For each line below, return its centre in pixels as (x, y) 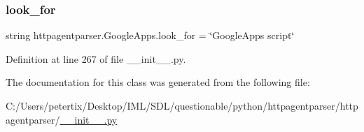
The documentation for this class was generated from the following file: (158, 82)
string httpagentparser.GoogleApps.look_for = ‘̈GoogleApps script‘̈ (150, 35)
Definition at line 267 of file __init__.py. (96, 58)
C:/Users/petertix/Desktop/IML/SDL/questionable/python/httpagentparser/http (182, 105)
